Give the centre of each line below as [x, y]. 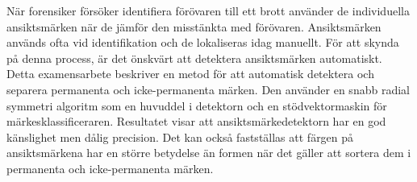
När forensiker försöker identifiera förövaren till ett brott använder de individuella [208, 10]
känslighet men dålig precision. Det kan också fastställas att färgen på [180, 136]
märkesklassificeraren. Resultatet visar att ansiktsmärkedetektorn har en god [196, 121]
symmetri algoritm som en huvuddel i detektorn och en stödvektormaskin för [197, 105]
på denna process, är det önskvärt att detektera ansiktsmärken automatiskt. [194, 58]
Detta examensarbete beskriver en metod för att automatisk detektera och [190, 74]
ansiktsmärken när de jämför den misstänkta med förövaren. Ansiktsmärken [194, 26]
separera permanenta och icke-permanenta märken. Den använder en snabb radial [208, 89]
